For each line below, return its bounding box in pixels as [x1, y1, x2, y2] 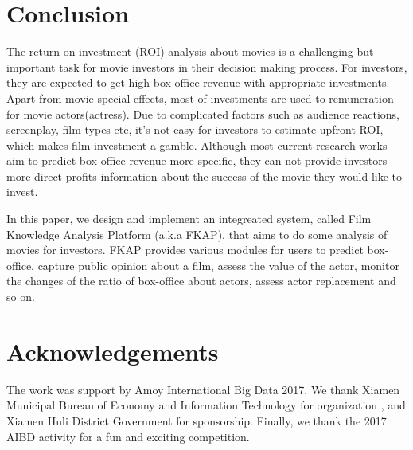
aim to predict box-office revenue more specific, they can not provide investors [6, 152, 388, 169]
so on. [6, 288, 35, 305]
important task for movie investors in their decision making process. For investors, [6, 58, 407, 75]
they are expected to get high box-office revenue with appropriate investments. [6, 74, 390, 91]
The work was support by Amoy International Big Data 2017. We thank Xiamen [6, 381, 400, 397]
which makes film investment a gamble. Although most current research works [6, 136, 388, 153]
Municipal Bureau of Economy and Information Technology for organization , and [6, 397, 406, 413]
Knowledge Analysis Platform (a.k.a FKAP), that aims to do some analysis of [6, 225, 388, 242]
